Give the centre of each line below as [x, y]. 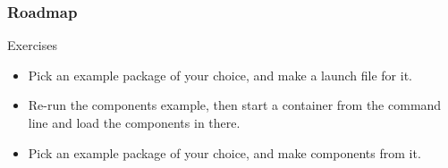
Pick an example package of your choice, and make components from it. [224, 152]
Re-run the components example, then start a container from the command [235, 105]
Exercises [32, 45]
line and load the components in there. [134, 122]
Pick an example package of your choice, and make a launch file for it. [220, 75]
